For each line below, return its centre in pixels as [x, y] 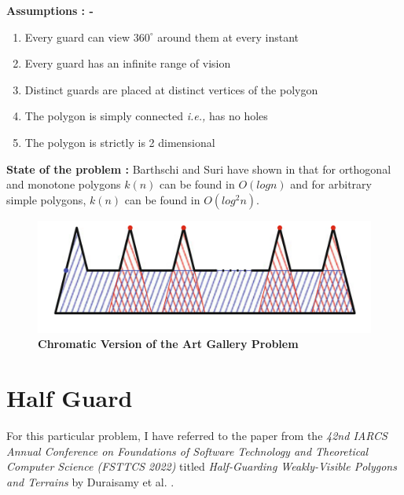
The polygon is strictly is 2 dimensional [120, 142]
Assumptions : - [50, 10]
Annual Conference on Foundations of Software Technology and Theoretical [187, 451]
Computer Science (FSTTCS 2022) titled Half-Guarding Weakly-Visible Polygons [202, 466]
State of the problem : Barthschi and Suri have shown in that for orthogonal [199, 169]
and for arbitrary [331, 184]
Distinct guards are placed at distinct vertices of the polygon [171, 89]
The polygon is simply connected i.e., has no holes [146, 116]
